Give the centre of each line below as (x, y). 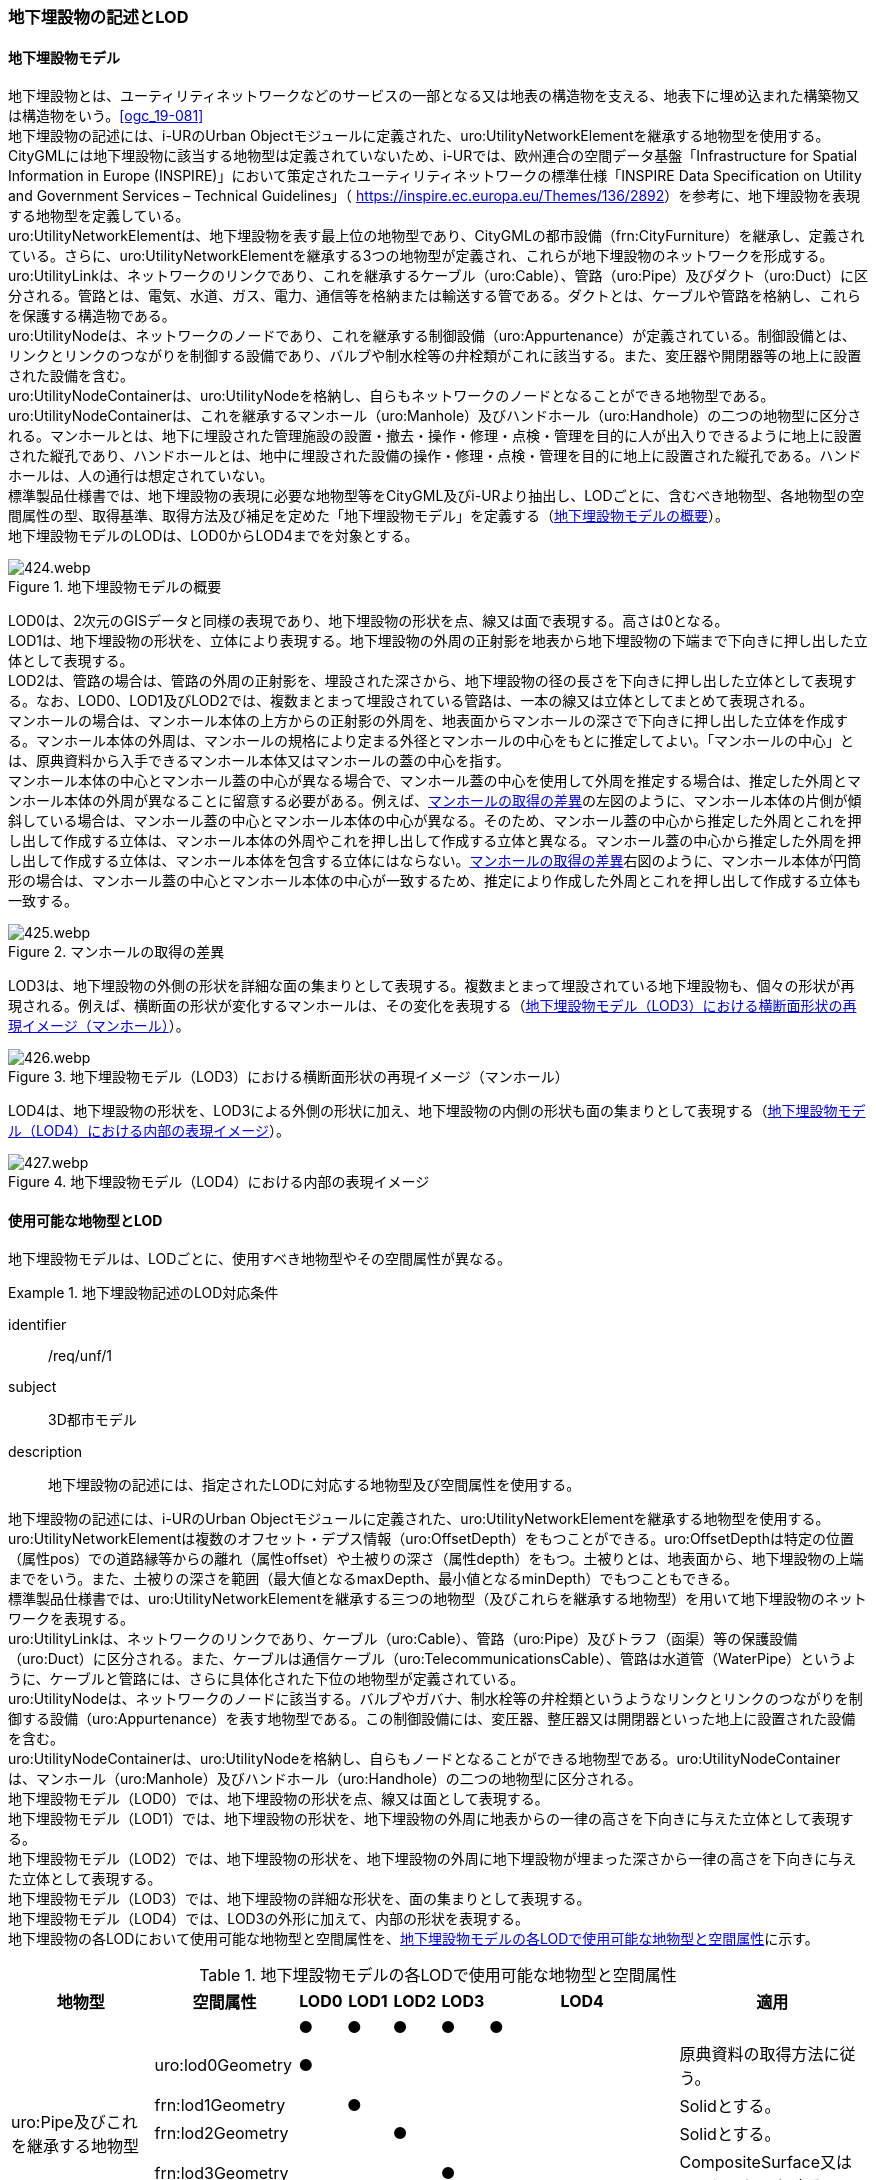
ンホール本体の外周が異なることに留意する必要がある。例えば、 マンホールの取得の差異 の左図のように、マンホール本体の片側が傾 (435, 801)
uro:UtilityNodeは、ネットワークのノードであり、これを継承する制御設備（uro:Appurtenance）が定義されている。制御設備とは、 (432, 336)
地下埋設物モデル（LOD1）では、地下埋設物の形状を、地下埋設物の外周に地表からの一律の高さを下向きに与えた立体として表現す (431, 1819)
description (45, 1452)
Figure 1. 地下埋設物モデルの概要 (115, 587)
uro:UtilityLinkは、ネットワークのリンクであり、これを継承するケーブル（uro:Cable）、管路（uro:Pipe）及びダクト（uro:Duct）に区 (438, 276)
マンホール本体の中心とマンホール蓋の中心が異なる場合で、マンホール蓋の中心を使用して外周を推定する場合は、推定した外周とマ (435, 781)
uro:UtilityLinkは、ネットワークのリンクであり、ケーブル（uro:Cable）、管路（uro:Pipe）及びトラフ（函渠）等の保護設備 (403, 1639)
